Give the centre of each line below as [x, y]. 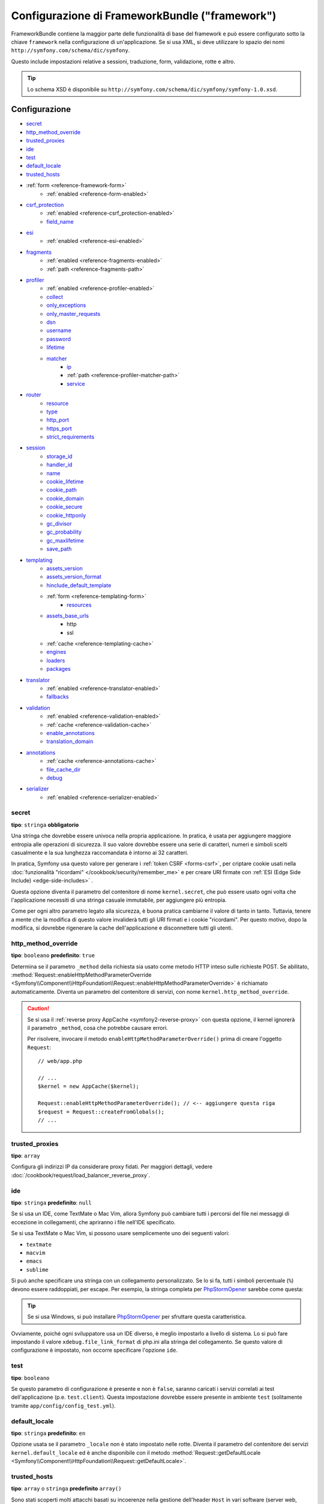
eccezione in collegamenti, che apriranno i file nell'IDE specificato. [93, 1222]
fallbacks [58, 697]
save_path [59, 549]
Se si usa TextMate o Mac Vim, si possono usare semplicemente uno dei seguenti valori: [120, 1233]
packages [59, 669]
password [59, 339]
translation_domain [70, 741]
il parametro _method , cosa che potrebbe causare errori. [97, 1028]
